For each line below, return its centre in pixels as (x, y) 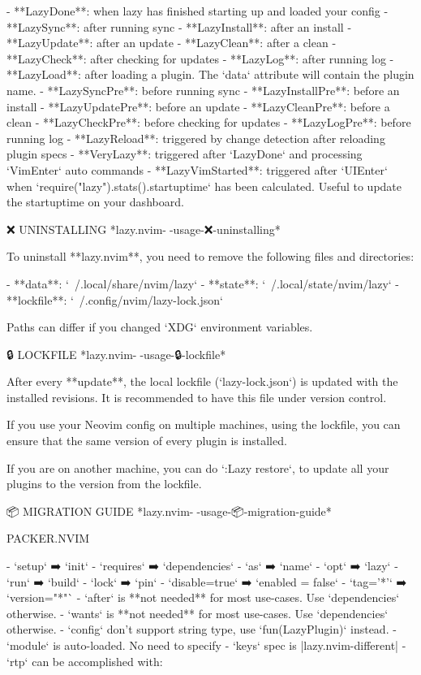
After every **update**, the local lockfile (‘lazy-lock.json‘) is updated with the (202, 381)
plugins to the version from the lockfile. (104, 484)
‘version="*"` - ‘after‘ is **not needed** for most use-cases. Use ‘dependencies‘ (203, 597)
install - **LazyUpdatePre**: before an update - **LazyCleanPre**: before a (198, 106)
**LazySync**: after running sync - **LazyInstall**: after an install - (179, 26)
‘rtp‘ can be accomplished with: (85, 661)
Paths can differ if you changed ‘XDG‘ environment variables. (160, 327)
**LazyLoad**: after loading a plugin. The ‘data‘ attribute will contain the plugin (210, 74)
